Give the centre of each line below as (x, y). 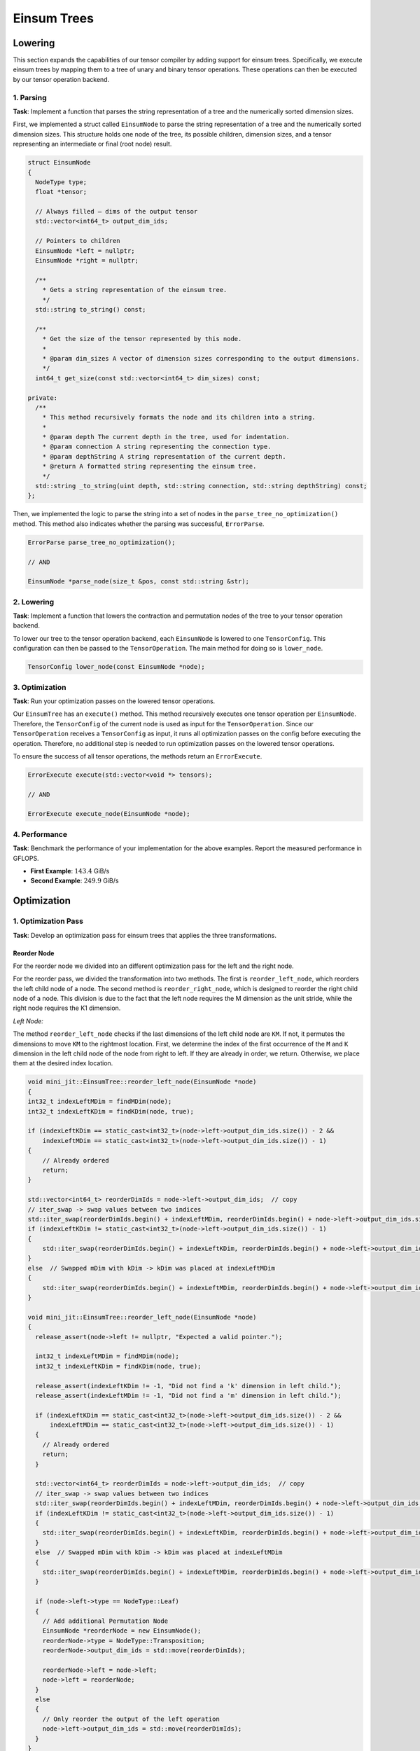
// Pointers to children (78, 241)
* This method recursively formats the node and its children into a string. (179, 417)
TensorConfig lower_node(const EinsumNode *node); (117, 667)
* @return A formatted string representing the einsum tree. (149, 466)
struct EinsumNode (59, 162)
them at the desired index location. (63, 1063)
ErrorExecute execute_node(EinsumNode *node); (109, 814)
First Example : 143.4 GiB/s (70, 871)
